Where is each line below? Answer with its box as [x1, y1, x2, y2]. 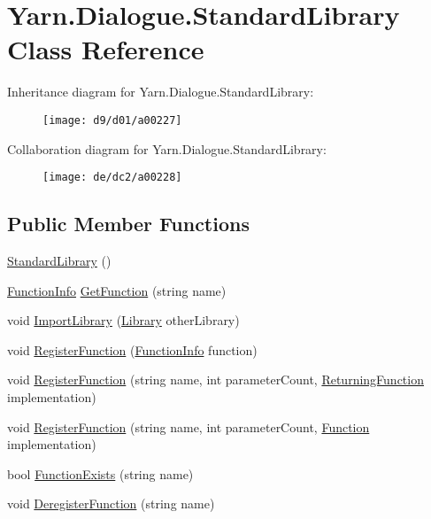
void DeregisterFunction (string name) [7, 494, 215, 513]
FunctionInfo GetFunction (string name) [7, 281, 227, 299]
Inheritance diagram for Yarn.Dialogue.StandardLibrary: [7, 82, 314, 101]
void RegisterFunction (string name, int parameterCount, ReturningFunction [7, 370, 424, 389]
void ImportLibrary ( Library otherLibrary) [7, 311, 240, 329]
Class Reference [7, 31, 204, 67]
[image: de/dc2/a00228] [42, 171, 182, 184]
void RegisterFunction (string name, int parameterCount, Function [7, 417, 370, 436]
